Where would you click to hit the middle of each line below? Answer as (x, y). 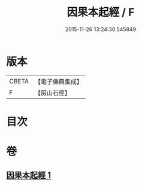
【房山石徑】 (52, 92)
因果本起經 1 (29, 175)
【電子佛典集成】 (58, 82)
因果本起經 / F (101, 12)
